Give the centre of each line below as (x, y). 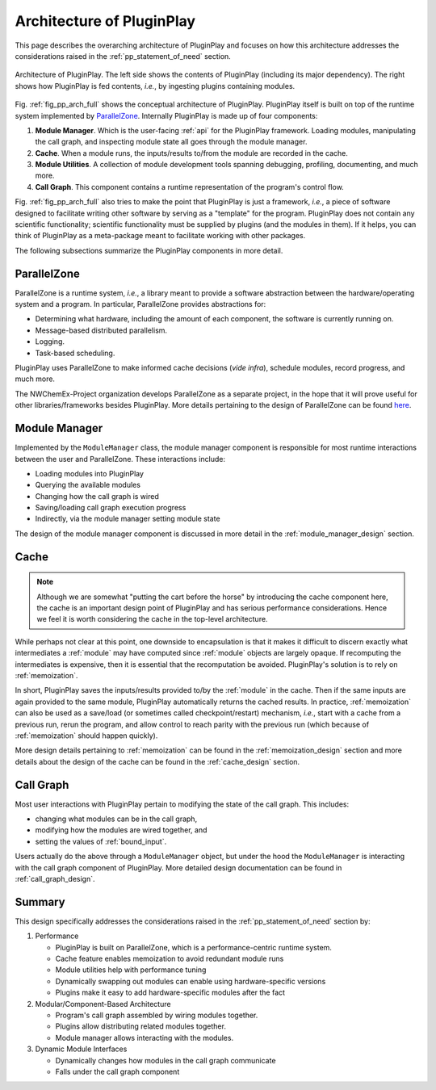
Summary (40, 901)
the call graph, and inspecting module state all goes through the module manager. (171, 142)
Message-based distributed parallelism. (101, 330)
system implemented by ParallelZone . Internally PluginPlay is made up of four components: (166, 115)
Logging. (50, 342)
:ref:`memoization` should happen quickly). (86, 736)
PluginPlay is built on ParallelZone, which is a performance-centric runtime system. (194, 947)
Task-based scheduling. (75, 353)
